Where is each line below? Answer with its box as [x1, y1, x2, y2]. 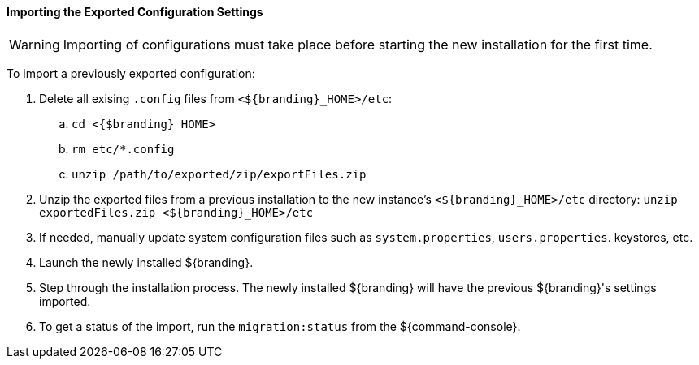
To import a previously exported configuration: [7, 66, 255, 80]
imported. [39, 294, 91, 308]
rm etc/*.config [72, 142, 175, 156]
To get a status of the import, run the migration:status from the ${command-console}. [39, 319, 521, 333]
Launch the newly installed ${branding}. [39, 255, 254, 269]
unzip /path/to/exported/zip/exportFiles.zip [72, 167, 367, 181]
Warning [9, 36, 60, 53]
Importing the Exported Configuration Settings [7, 5, 263, 19]
